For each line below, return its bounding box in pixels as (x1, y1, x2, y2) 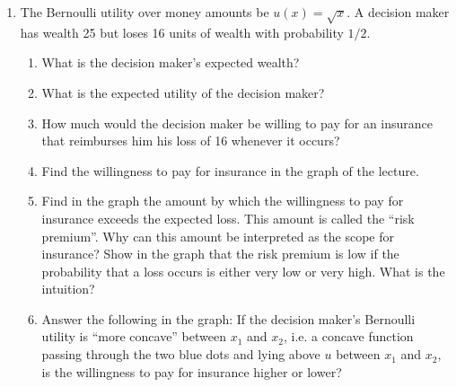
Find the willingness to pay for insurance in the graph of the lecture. (41, 161, 419, 180)
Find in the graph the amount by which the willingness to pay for (41, 191, 404, 210)
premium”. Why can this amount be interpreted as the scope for (41, 226, 394, 245)
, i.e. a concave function (283, 327, 414, 346)
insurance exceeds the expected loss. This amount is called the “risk (41, 208, 415, 227)
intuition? (41, 279, 95, 298)
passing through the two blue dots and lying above (41, 345, 320, 364)
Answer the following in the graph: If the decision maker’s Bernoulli (41, 309, 416, 328)
